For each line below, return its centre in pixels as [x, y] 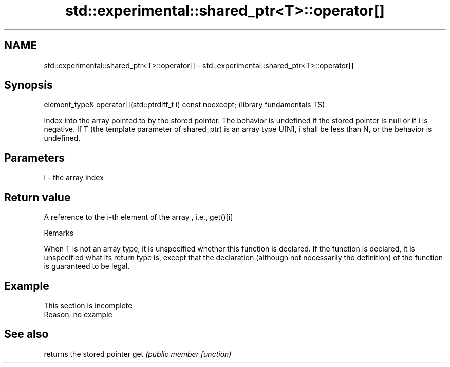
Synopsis [29, 85]
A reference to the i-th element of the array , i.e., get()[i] [138, 217]
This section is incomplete [88, 305]
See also [26, 334]
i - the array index [74, 178]
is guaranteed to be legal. [87, 266]
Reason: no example [78, 314]
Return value [38, 197]
